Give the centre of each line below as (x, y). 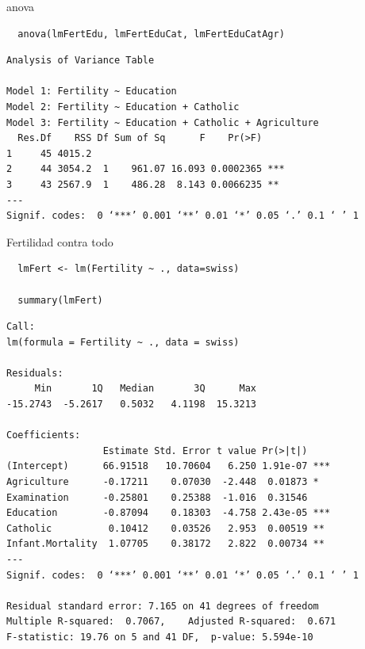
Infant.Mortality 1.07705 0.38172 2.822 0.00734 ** (165, 544)
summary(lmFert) (60, 300)
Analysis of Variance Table (81, 61)
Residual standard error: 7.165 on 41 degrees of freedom (163, 606)
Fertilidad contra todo (60, 241)
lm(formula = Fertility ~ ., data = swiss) (123, 342)
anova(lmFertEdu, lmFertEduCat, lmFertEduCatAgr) (151, 34)
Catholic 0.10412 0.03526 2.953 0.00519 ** (165, 528)
